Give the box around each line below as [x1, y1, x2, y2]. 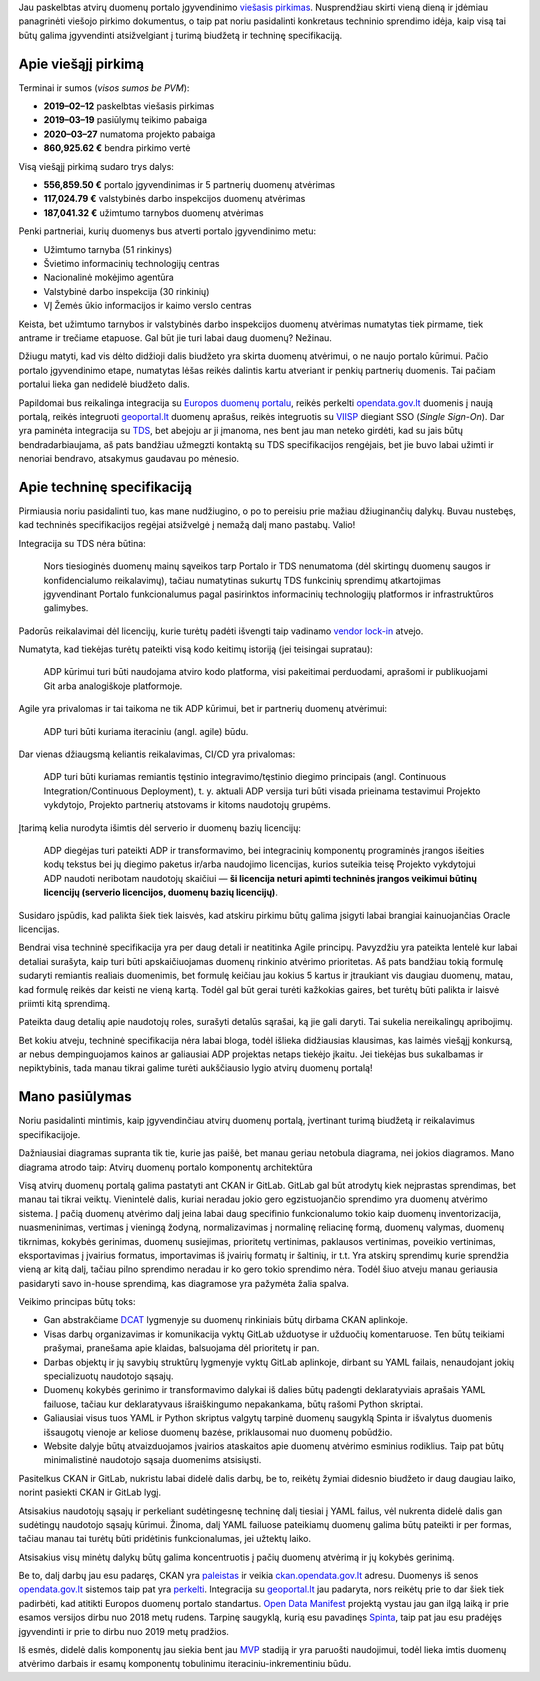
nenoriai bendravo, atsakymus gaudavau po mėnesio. [18, 453, 240, 465]
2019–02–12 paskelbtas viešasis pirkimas [43, 100, 215, 112]
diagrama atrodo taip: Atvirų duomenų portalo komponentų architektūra [18, 1161, 313, 1173]
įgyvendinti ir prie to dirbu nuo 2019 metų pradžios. [18, 1625, 230, 1637]
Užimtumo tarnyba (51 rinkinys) [43, 243, 173, 255]
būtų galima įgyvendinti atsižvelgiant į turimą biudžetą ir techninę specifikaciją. [18, 29, 343, 41]
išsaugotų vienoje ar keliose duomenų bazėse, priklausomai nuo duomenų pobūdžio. [43, 1426, 393, 1438]
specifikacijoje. [18, 1128, 81, 1140]
